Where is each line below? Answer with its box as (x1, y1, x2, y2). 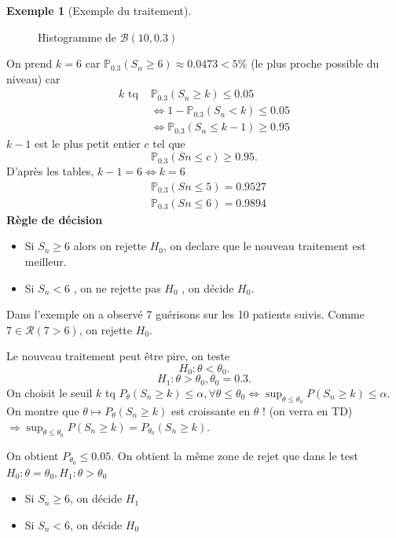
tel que (152, 135, 185, 152)
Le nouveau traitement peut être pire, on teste (6, 348, 230, 364)
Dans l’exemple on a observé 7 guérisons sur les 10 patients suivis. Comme (6, 306, 365, 322)
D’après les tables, (6, 163, 94, 179)
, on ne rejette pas (73, 279, 161, 296)
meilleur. (24, 252, 67, 269)
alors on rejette (73, 238, 147, 254)
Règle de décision (6, 211, 103, 227)
